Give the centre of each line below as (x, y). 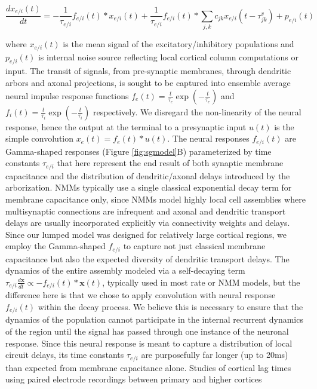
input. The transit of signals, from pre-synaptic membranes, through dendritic (148, 71)
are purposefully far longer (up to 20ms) (215, 355)
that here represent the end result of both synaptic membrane (170, 163)
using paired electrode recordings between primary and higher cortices (134, 379)
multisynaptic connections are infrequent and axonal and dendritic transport (146, 211)
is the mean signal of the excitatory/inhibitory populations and (178, 44)
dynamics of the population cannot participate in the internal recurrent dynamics (154, 319)
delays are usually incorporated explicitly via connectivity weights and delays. (148, 223)
